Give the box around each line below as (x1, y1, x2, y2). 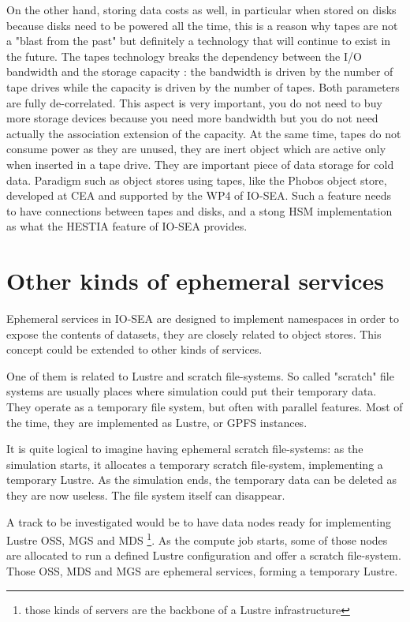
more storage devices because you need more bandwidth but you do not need (6, 110, 378, 126)
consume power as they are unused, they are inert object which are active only (6, 141, 386, 157)
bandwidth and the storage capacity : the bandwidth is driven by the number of (6, 63, 393, 80)
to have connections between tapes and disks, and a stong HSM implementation (6, 202, 393, 219)
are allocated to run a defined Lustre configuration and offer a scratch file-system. (6, 547, 401, 564)
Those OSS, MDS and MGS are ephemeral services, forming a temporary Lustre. (6, 563, 398, 579)
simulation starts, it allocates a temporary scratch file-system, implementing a (6, 455, 383, 472)
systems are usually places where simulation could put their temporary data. (6, 383, 377, 399)
